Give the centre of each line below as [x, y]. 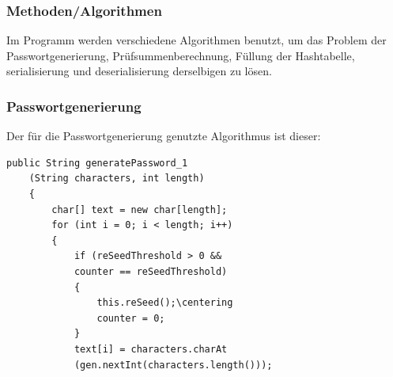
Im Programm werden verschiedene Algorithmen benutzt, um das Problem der [196, 40]
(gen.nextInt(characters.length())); [173, 365]
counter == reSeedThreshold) [151, 271]
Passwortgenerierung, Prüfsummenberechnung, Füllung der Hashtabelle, [181, 55]
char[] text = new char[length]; [140, 209]
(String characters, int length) [117, 179]
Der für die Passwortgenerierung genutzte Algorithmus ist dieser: [164, 136]
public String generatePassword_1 [97, 163]
